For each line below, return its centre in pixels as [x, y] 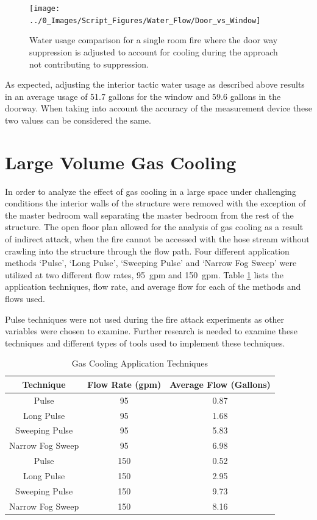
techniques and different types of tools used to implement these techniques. [145, 343]
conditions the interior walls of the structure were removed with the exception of [155, 203]
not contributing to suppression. [89, 64]
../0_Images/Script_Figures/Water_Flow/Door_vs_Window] [145, 20]
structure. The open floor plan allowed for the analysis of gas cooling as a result [154, 227]
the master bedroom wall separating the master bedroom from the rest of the [149, 215]
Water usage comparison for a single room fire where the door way [154, 40]
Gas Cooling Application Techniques [140, 363]
